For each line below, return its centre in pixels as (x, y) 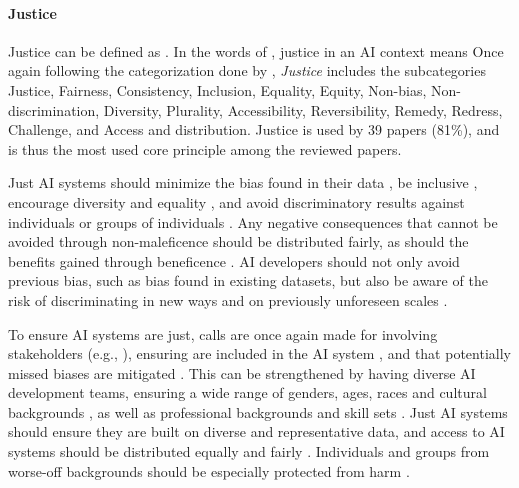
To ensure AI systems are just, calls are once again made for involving (223, 333)
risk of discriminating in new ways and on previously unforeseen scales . (228, 299)
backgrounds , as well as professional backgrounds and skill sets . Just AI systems (258, 411)
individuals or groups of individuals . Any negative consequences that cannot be (253, 221)
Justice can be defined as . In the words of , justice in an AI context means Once (256, 50)
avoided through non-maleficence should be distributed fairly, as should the (238, 241)
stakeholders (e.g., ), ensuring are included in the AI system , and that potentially (259, 353)
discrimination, (54, 109)
